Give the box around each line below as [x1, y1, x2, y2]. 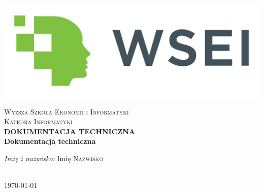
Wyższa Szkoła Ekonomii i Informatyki [4, 106, 129, 117]
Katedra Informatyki [4, 116, 73, 127]
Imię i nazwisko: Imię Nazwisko [4, 153, 104, 164]
